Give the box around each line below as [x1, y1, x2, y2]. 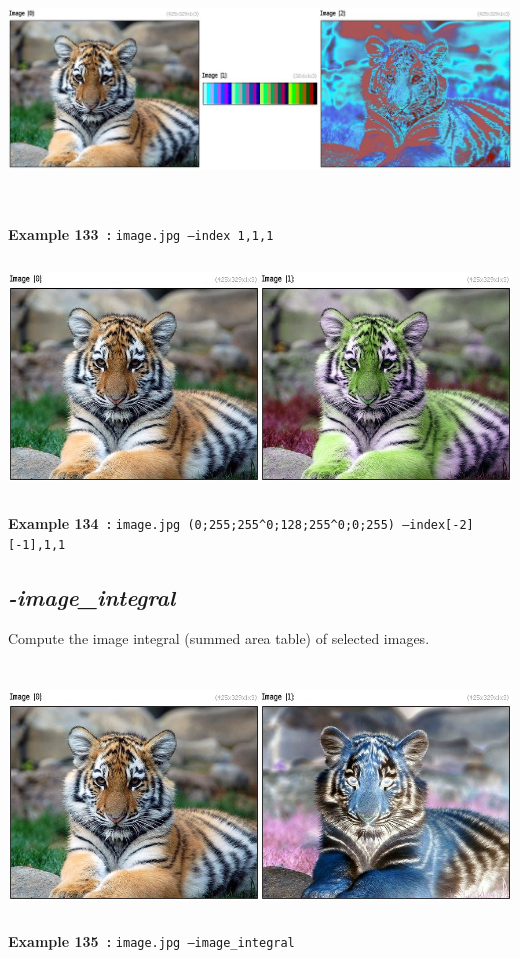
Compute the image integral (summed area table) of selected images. [8, 628, 430, 649]
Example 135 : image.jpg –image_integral [8, 931, 295, 952]
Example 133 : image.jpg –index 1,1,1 [8, 224, 274, 245]
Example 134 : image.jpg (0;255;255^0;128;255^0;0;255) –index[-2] [8, 512, 474, 533]
